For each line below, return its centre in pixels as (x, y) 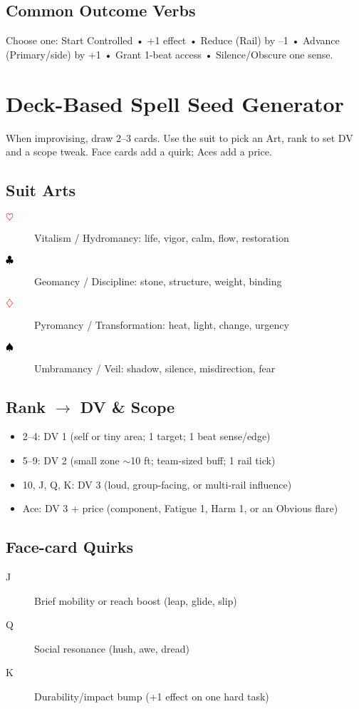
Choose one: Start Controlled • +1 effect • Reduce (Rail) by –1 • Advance (173, 40)
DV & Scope (128, 406)
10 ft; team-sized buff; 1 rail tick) (203, 460)
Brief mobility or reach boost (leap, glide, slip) (136, 600)
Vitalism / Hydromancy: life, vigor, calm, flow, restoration (162, 237)
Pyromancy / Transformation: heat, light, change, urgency (162, 325)
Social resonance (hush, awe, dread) (112, 648)
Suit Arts (41, 190)
